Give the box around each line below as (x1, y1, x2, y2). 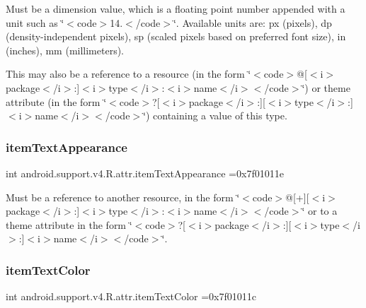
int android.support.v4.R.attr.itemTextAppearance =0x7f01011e (6, 165, 284, 180)
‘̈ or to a (302, 203, 338, 218)
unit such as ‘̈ (6, 15, 64, 30)
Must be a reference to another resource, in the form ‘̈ (6, 189, 240, 204)
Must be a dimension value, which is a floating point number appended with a (6, 1, 345, 16)
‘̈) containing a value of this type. (143, 108, 287, 123)
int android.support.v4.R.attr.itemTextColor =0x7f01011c (6, 289, 257, 304)
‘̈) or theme (302, 80, 350, 95)
